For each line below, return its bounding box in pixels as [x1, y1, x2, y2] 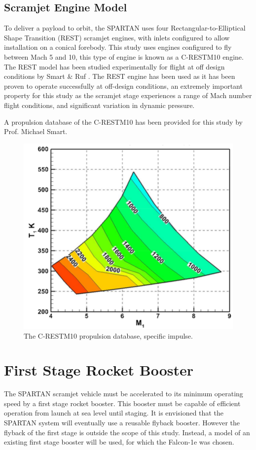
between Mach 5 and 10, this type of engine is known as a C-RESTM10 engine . [4, 51, 244, 62]
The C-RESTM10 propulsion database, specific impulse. [24, 331, 193, 341]
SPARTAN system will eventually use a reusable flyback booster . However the [4, 417, 240, 427]
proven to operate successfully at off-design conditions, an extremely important [4, 80, 243, 91]
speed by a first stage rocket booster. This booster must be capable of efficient [4, 398, 241, 408]
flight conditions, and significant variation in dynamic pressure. [4, 100, 195, 110]
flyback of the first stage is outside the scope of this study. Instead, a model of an [4, 427, 250, 437]
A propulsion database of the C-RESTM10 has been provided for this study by [4, 116, 243, 127]
